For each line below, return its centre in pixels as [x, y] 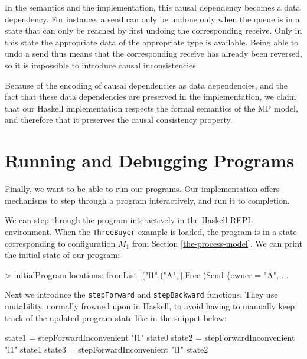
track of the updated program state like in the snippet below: [116, 317]
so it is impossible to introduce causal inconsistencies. [102, 65]
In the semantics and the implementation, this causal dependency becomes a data [153, 7]
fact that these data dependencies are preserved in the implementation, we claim [151, 97]
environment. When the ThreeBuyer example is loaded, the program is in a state [151, 231]
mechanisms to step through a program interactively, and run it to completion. [147, 200]
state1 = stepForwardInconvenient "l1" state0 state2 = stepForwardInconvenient [150, 337]
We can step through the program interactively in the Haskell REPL [129, 220]
